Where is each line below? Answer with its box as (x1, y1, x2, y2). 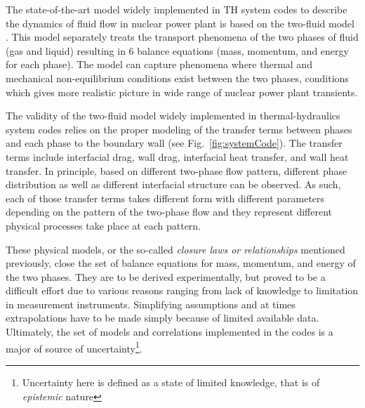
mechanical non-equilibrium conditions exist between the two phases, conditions (6, 70, 349, 85)
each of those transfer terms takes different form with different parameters (6, 190, 325, 205)
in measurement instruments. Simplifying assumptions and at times (6, 296, 296, 311)
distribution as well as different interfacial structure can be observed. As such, (6, 177, 341, 192)
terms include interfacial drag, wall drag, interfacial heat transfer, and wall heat (6, 149, 349, 164)
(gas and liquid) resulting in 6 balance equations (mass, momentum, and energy (6, 43, 349, 58)
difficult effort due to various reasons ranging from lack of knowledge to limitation (6, 283, 359, 298)
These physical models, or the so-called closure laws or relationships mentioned (6, 242, 345, 256)
